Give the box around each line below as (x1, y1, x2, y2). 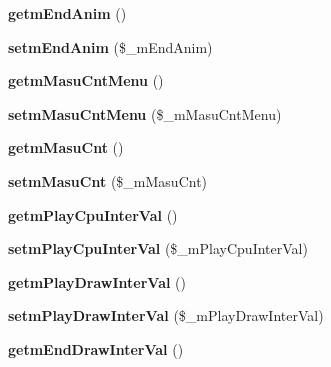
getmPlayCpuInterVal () (8, 204, 178, 225)
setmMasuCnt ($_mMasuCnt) (8, 170, 208, 191)
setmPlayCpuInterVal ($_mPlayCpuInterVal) (8, 238, 308, 259)
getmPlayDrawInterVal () (8, 271, 186, 292)
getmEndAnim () (8, 3, 127, 23)
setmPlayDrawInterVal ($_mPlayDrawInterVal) (8, 305, 324, 326)
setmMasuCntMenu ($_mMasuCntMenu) (8, 103, 282, 124)
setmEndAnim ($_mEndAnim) (8, 36, 213, 57)
